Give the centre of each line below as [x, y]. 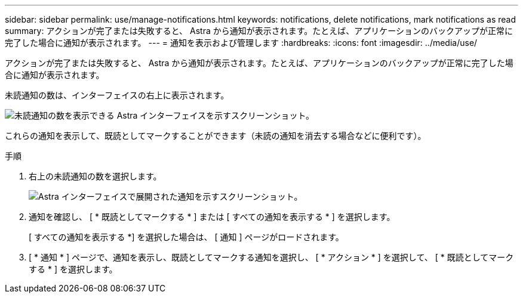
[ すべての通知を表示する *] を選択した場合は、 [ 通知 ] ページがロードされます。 [186, 237]
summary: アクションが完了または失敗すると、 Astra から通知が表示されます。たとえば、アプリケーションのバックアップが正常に [259, 31]
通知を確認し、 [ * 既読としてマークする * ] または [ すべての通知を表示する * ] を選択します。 [212, 217]
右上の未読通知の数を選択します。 [95, 176]
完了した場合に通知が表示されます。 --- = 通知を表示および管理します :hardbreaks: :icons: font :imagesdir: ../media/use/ [241, 43]
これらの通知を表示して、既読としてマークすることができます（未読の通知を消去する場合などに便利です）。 [216, 136]
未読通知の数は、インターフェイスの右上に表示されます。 [117, 95]
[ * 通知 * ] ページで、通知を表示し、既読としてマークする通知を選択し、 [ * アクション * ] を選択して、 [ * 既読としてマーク [271, 257]
